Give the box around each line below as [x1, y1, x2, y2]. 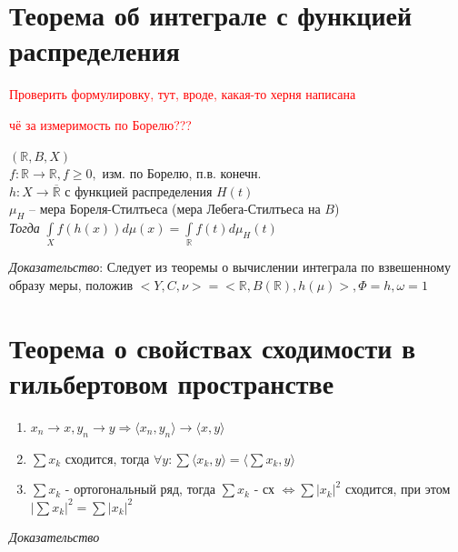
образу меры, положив [9, 276, 133, 294]
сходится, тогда [65, 448, 150, 467]
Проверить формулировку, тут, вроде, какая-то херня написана [9, 85, 356, 104]
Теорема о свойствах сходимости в [9, 328, 416, 366]
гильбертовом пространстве [9, 364, 334, 401]
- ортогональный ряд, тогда [65, 479, 215, 498]
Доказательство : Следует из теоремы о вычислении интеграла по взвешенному [9, 257, 451, 276]
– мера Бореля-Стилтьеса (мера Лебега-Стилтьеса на [29, 199, 321, 218]
